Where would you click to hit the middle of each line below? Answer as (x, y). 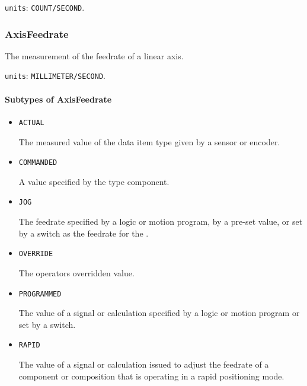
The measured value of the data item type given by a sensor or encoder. (149, 141)
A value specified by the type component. (94, 181)
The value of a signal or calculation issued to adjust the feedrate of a (144, 364)
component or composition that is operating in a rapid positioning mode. (151, 376)
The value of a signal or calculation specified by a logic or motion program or (159, 313)
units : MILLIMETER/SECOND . (55, 76)
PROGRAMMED (40, 294)
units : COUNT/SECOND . (45, 7)
